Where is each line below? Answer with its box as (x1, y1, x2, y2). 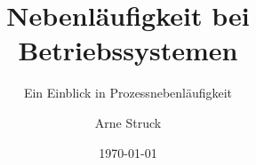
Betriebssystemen (18, 32, 238, 68)
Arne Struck (94, 113, 162, 131)
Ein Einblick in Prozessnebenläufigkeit (23, 83, 233, 102)
